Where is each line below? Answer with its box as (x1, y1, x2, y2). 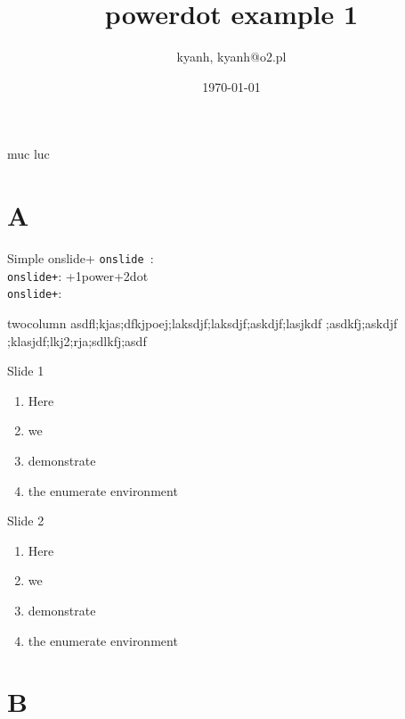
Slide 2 (7, 511, 45, 530)
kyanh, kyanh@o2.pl (176, 47, 287, 66)
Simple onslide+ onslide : (7, 249, 154, 268)
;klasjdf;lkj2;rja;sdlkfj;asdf (7, 331, 147, 350)
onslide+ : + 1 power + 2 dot (7, 266, 149, 285)
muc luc (7, 145, 50, 163)
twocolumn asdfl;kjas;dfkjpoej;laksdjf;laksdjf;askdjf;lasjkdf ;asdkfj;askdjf (7, 314, 398, 332)
